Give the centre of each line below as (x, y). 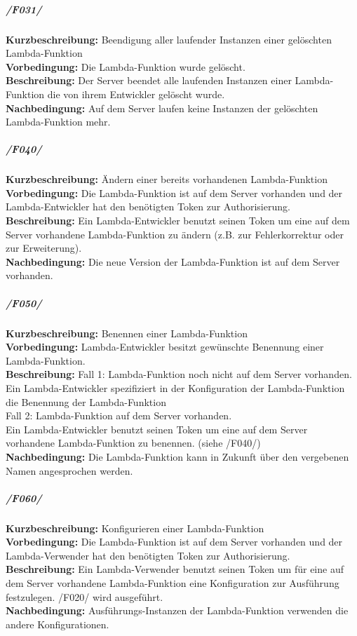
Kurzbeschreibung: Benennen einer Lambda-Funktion (127, 333)
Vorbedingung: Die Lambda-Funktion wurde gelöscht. (126, 66)
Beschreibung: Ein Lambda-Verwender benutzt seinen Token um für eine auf (175, 569)
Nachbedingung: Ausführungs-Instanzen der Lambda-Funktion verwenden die (177, 610)
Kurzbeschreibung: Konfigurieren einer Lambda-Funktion (135, 528)
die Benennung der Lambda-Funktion (86, 401)
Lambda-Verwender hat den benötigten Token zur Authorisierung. (148, 555)
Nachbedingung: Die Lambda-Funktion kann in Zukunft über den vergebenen (177, 456)
